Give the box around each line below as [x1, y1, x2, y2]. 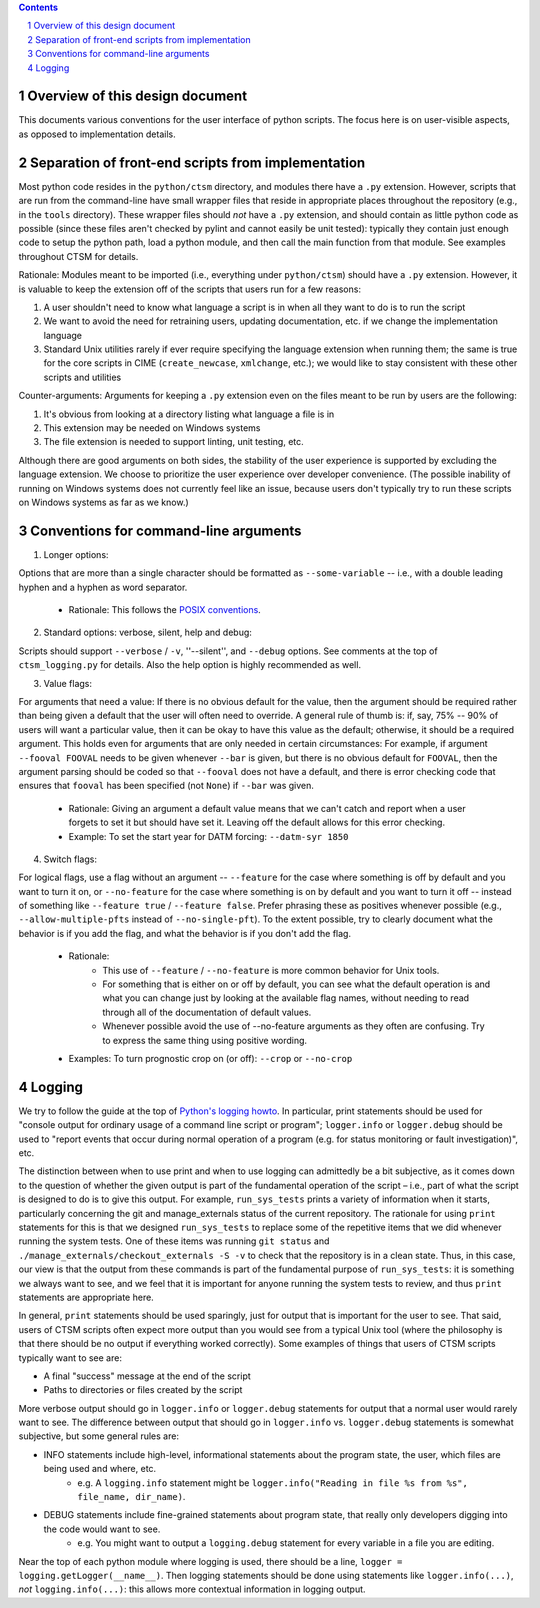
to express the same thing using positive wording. [102, 1034, 308, 1046]
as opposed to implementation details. [18, 128, 176, 140]
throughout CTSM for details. [18, 250, 139, 262]
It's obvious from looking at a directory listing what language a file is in [43, 408, 335, 420]
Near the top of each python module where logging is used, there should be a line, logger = [18, 1555, 403, 1567]
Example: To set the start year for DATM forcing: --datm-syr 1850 [68, 830, 349, 842]
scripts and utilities [43, 371, 122, 383]
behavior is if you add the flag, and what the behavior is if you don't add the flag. [18, 927, 352, 939]
